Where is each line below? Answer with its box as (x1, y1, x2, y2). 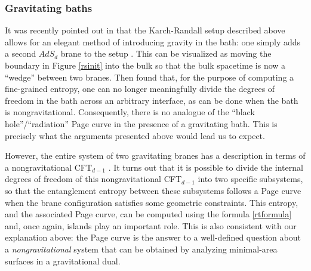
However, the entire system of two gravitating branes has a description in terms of (5, 149, 306, 162)
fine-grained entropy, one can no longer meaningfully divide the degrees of (5, 82, 275, 95)
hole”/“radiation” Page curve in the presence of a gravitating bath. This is (5, 117, 278, 130)
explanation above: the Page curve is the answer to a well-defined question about (5, 231, 301, 244)
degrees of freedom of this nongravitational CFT (5, 173, 182, 185)
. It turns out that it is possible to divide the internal (108, 161, 303, 173)
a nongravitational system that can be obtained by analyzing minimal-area (5, 242, 278, 255)
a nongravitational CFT (5, 161, 93, 173)
